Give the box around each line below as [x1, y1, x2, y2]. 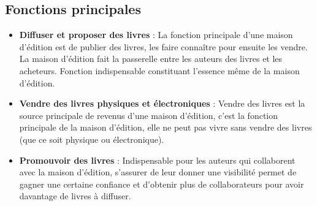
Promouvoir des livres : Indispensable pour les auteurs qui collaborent [19, 153, 296, 166]
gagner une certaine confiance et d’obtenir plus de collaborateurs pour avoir [19, 177, 304, 190]
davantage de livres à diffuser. [19, 189, 131, 202]
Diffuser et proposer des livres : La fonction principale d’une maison [19, 28, 293, 41]
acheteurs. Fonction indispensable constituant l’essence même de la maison [19, 64, 300, 77]
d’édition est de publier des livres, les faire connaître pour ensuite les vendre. [19, 40, 308, 53]
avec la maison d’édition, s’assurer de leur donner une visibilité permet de [19, 166, 297, 178]
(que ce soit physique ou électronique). [19, 132, 164, 145]
